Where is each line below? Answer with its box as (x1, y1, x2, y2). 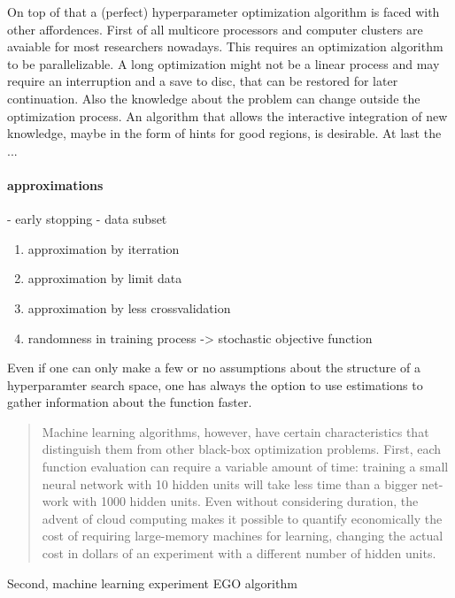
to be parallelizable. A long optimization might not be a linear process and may (7, 54, 440, 73)
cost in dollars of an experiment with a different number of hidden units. (42, 544, 436, 563)
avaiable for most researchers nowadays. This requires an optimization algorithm (7, 37, 443, 56)
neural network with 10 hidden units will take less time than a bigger (42, 474, 418, 493)
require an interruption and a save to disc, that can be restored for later (7, 72, 398, 90)
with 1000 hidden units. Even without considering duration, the (73, 492, 419, 510)
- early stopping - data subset (7, 210, 167, 228)
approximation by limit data (27, 269, 182, 287)
